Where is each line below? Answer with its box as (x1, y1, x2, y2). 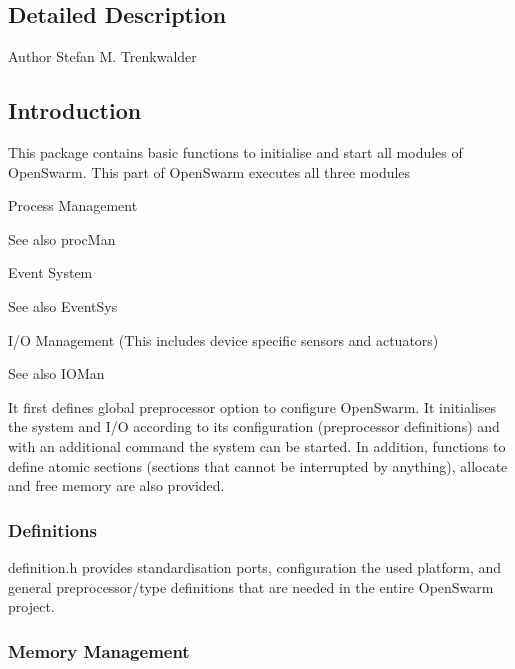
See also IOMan (8, 363, 105, 384)
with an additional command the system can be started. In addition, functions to (8, 435, 506, 456)
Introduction (8, 95, 142, 126)
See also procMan (8, 228, 116, 249)
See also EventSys (8, 295, 118, 316)
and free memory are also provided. (8, 475, 225, 496)
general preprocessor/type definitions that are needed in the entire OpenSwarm (8, 576, 494, 597)
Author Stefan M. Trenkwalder (8, 46, 197, 67)
